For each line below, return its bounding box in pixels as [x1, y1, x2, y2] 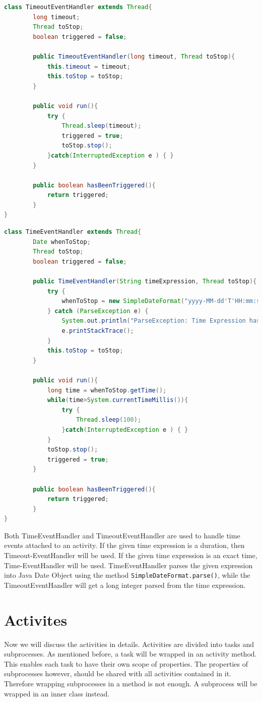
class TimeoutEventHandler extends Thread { [4, 4, 152, 11]
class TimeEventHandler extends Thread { [4, 228, 142, 236]
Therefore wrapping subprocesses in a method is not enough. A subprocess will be [4, 678, 257, 688]
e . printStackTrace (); [61, 327, 134, 334]
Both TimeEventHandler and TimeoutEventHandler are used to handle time [4, 530, 240, 540]
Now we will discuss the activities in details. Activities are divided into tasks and [4, 638, 254, 649]
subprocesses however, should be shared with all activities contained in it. [4, 668, 231, 679]
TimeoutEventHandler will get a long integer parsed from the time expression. [4, 579, 246, 590]
